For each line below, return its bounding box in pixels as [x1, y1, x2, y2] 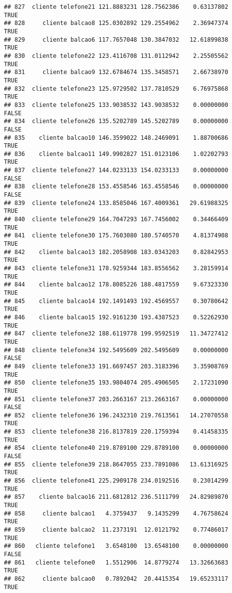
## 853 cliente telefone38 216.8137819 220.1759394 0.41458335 [4, 428, 229, 436]
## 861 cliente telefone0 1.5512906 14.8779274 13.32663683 [4, 559, 229, 566]
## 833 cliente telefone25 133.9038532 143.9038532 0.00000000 [4, 101, 229, 108]
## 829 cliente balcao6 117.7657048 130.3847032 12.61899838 [4, 36, 229, 43]
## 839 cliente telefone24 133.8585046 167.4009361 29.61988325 [4, 199, 229, 206]
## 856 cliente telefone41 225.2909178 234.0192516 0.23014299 [4, 477, 229, 485]
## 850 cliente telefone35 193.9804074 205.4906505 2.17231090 [4, 379, 229, 387]
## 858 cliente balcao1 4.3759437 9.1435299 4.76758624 [4, 510, 229, 517]
